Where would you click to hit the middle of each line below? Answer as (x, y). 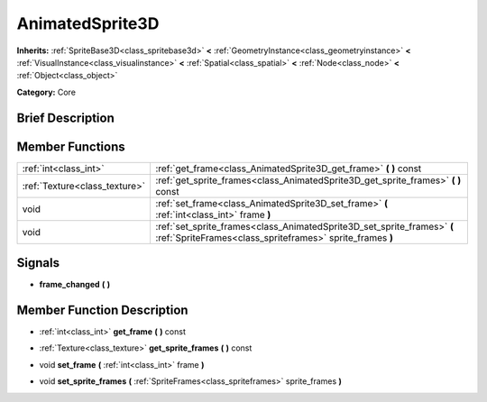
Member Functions (71, 146)
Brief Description (65, 118)
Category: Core (46, 92)
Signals (38, 263)
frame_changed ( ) (75, 285)
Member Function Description (102, 310)
